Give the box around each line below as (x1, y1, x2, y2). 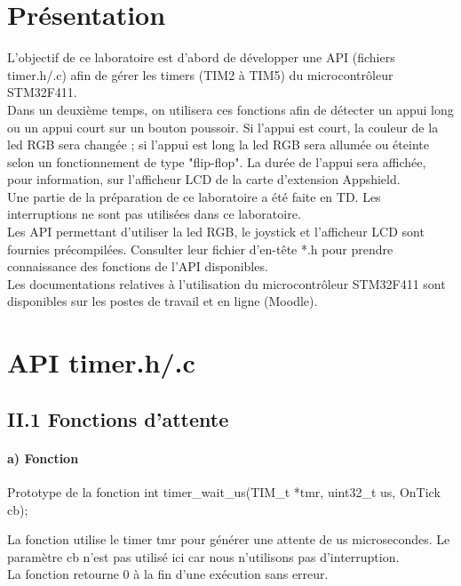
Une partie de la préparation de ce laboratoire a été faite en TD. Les (7, 187, 381, 205)
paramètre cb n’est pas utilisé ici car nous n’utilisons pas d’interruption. (7, 547, 400, 566)
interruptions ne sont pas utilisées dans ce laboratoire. (7, 205, 301, 223)
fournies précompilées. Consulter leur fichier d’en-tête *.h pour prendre (7, 239, 393, 258)
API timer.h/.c (7, 344, 195, 381)
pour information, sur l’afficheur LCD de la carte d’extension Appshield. (7, 170, 401, 189)
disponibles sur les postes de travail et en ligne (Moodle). (7, 292, 318, 310)
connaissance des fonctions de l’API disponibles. (7, 257, 268, 276)
